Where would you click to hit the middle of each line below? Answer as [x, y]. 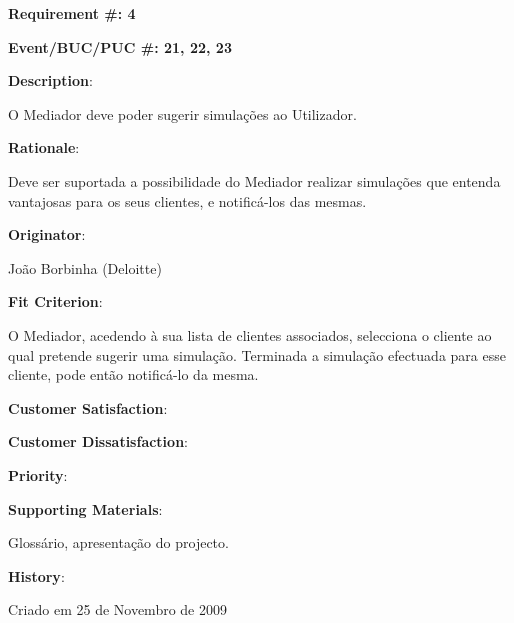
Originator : [47, 234]
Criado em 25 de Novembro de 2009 [117, 609]
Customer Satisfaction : [88, 407]
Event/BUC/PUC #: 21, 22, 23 [120, 46]
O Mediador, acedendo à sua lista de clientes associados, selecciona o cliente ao [250, 334]
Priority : [38, 474]
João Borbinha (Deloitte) [85, 267]
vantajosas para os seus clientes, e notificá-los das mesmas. [187, 200]
